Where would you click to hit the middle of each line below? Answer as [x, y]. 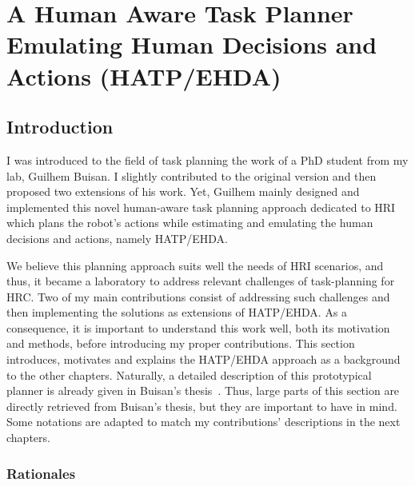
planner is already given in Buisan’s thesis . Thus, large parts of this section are [203, 390]
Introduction [60, 127]
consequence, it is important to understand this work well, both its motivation [198, 327]
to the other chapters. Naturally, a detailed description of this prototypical [189, 374]
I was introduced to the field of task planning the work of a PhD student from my [207, 159]
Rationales [41, 473]
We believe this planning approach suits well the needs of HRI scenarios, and [195, 265]
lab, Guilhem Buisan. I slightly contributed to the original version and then [192, 175]
